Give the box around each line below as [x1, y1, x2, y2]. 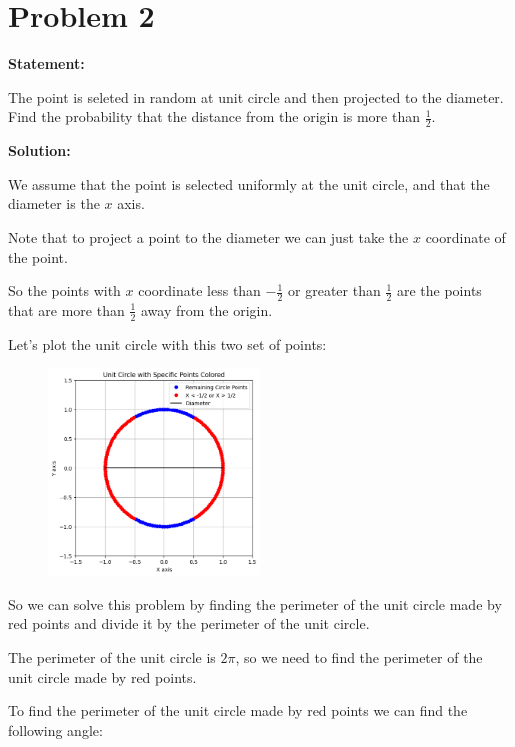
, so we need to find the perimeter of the [235, 646, 483, 667]
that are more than [8, 299, 125, 320]
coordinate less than [138, 280, 261, 301]
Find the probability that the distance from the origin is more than [8, 106, 420, 127]
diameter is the [8, 193, 100, 214]
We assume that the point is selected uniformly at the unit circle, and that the [8, 173, 490, 194]
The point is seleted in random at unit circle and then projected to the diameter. [8, 86, 504, 107]
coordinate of [425, 226, 506, 247]
